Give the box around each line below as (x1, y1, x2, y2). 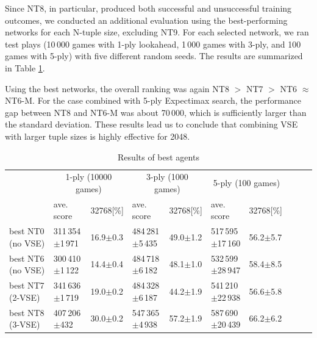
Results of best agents (118, 150, 199, 163)
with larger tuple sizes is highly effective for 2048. (5, 129, 190, 142)
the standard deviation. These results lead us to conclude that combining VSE (5, 118, 298, 131)
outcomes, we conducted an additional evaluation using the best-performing (5, 13, 288, 26)
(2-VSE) (9, 290, 40, 303)
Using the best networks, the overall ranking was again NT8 (5, 82, 229, 95)
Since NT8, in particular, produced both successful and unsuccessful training (5, 2, 292, 14)
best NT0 (9, 225, 45, 237)
